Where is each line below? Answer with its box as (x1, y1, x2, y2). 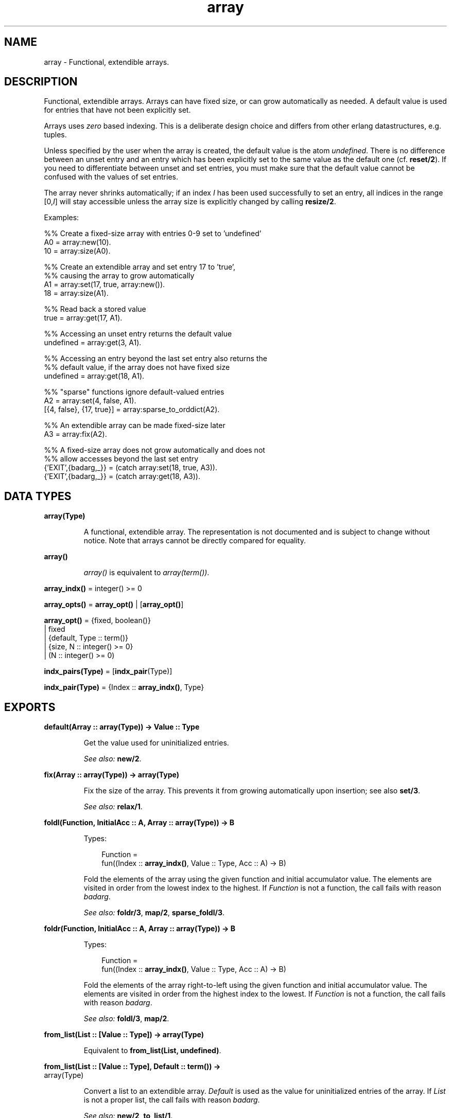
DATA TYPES (4, 489, 72, 503)
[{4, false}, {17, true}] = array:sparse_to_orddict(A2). (44, 405, 220, 414)
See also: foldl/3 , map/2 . (83, 1014, 169, 1023)
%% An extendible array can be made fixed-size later (44, 421, 225, 430)
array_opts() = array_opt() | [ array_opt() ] (44, 600, 184, 609)
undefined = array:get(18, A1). (44, 371, 145, 381)
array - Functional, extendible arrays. (44, 57, 169, 66)
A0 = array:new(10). (44, 238, 111, 247)
